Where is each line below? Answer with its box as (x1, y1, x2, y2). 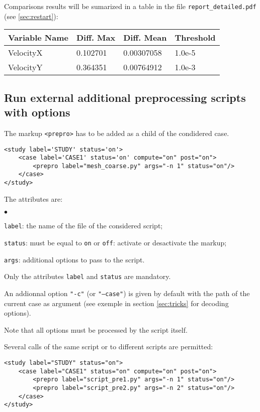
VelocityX (8, 47, 43, 59)
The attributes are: (4, 193, 63, 204)
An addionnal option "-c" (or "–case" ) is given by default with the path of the (4, 288, 250, 298)
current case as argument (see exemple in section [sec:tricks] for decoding (4, 298, 229, 308)
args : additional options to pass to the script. (4, 254, 145, 264)
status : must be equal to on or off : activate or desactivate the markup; (4, 237, 227, 248)
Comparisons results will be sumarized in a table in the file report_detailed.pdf (4, 1, 256, 11)
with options (4, 104, 70, 120)
